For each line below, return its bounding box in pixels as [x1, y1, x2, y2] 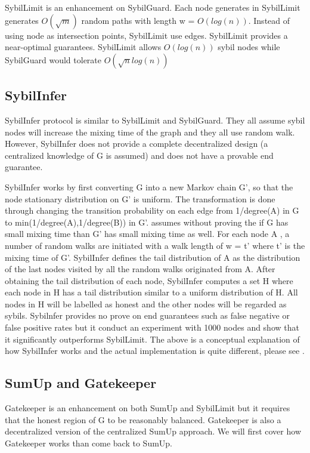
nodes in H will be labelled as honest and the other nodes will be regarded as [5, 297, 287, 310]
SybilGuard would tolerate [5, 53, 101, 66]
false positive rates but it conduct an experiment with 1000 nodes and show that [5, 321, 299, 334]
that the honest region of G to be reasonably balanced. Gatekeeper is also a [5, 413, 281, 426]
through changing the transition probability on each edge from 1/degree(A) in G [5, 204, 299, 217]
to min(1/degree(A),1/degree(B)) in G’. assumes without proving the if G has [5, 215, 289, 228]
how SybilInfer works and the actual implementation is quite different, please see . [5, 344, 305, 357]
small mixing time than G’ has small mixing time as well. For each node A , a [5, 227, 290, 240]
